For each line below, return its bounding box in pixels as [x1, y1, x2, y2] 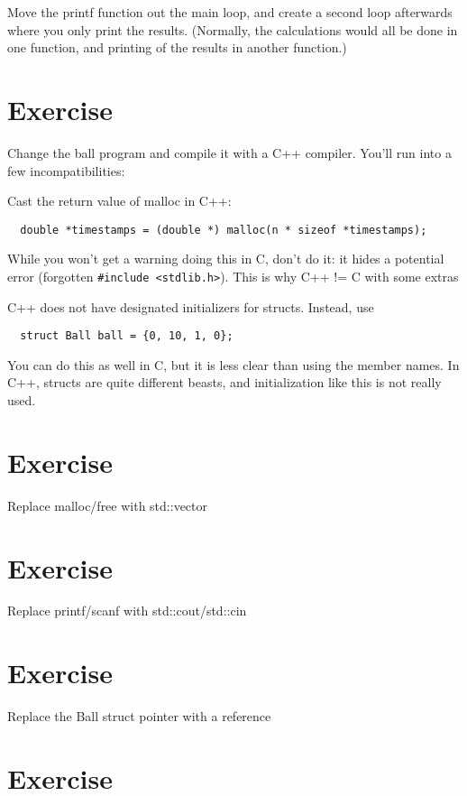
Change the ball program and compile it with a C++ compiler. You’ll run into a [7, 143, 452, 162]
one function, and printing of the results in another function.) [7, 38, 347, 57]
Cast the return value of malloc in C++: [7, 191, 232, 210]
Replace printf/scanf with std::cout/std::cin [7, 601, 247, 620]
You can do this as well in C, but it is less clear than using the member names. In [7, 355, 460, 374]
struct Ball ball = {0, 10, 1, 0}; [20, 329, 233, 343]
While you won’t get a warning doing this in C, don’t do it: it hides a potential [7, 249, 444, 268]
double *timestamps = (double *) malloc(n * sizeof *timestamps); [20, 223, 427, 236]
